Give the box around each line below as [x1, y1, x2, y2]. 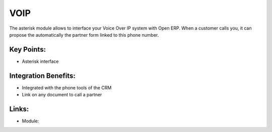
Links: [9, 104, 29, 113]
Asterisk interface [22, 58, 59, 64]
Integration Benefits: [9, 71, 76, 80]
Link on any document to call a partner [22, 92, 102, 98]
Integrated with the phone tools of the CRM [22, 84, 112, 90]
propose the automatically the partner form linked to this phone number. [9, 32, 159, 38]
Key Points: [9, 45, 46, 54]
